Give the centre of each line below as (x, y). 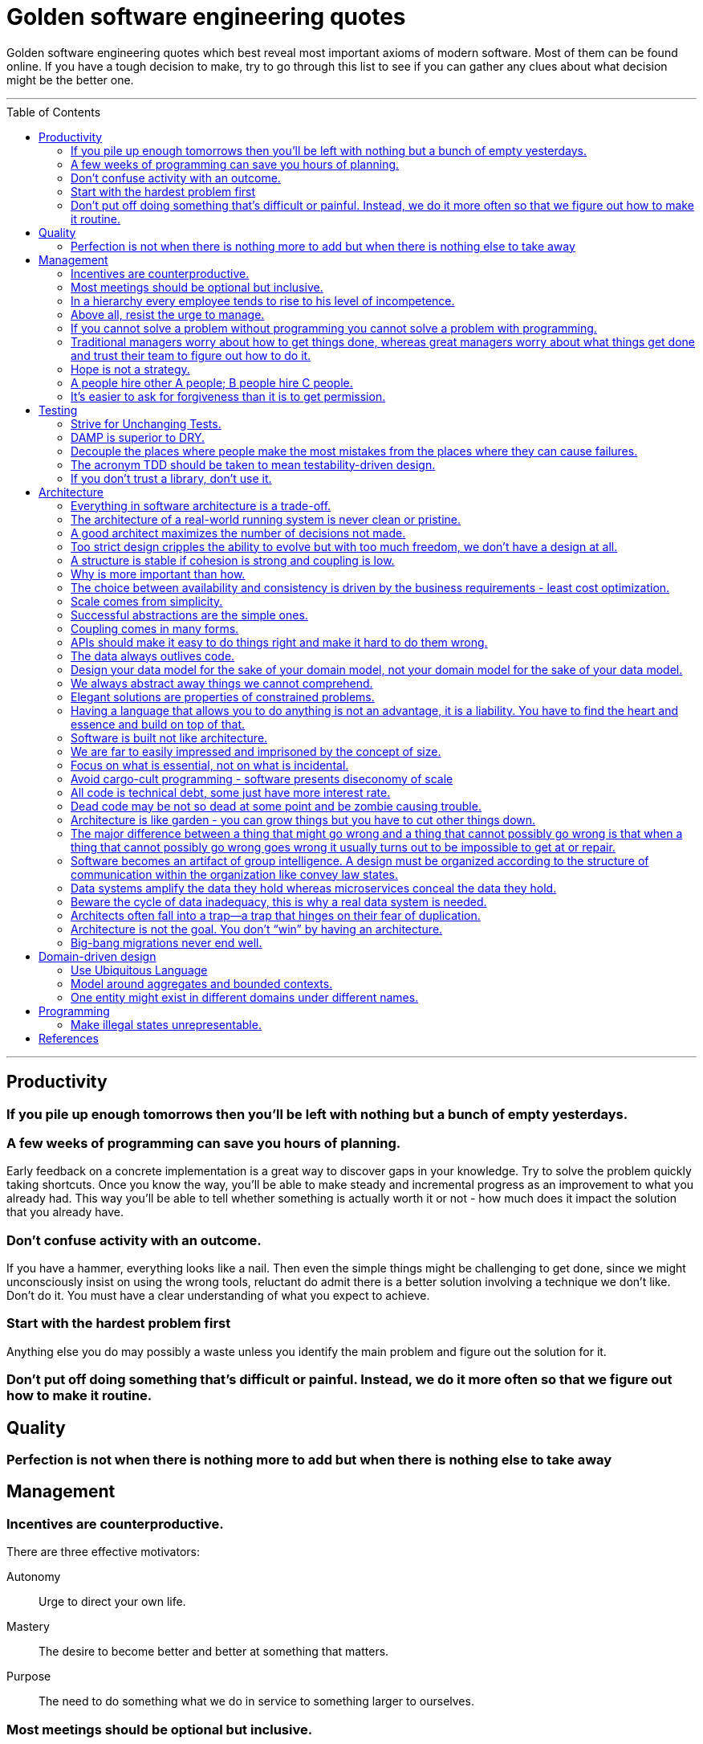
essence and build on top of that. (158, 724)
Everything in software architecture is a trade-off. (201, 505)
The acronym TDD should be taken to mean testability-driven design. (253, 464)
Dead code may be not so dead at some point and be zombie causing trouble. (276, 806)
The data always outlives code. (153, 656)
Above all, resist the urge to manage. (168, 314)
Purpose (29, 1677)
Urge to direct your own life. (112, 1602)
